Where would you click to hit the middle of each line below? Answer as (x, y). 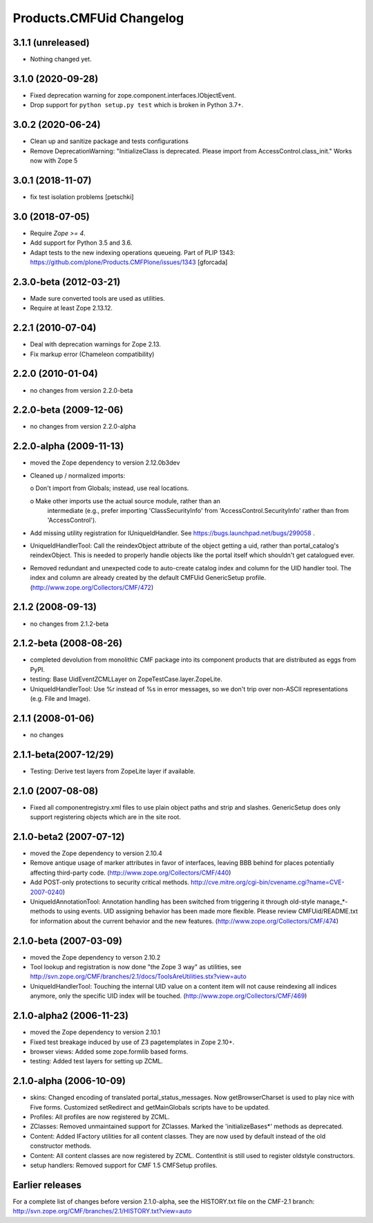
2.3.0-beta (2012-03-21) (67, 282)
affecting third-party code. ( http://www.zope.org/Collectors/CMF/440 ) (131, 872)
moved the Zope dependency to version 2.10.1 (95, 1032)
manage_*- (332, 902)
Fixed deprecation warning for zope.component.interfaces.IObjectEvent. (133, 95)
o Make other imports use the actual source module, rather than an (125, 501)
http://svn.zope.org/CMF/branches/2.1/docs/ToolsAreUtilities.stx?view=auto (138, 977)
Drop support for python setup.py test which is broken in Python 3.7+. (137, 105)
